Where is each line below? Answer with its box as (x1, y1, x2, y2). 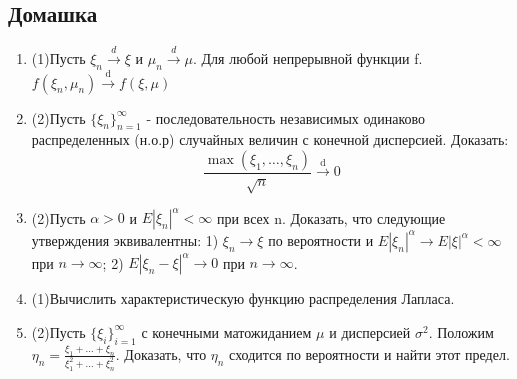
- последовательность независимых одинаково (146, 107, 425, 128)
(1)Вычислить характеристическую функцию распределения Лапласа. (31, 288, 455, 309)
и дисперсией (329, 321, 411, 342)
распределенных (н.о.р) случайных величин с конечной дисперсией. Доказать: (31, 129, 509, 150)
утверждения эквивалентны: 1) (31, 229, 219, 250)
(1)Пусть (31, 48, 86, 68)
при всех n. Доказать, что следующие (216, 207, 446, 228)
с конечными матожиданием (141, 321, 312, 342)
